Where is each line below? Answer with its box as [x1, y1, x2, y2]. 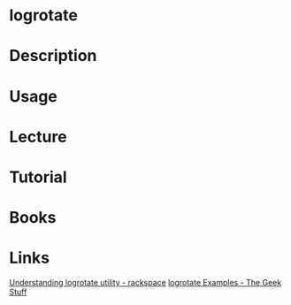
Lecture [9, 126, 68, 147]
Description [9, 46, 97, 66]
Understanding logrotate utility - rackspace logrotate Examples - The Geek [9, 278, 282, 288]
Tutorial [9, 167, 68, 187]
